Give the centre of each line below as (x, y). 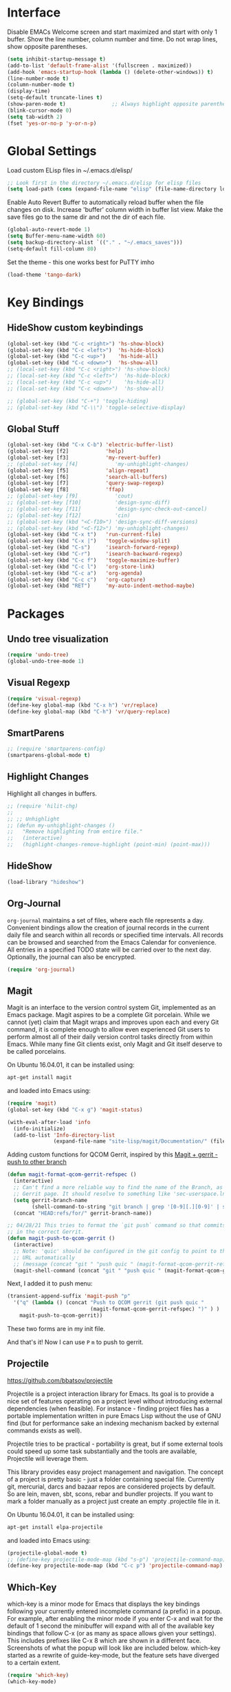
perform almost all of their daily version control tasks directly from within (110, 1037)
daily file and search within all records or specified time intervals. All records (115, 935)
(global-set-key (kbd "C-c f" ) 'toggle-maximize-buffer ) (93, 560)
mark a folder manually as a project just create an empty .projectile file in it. (114, 1501)
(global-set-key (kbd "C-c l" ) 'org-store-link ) (81, 567)
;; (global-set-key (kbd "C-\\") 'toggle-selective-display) (97, 407)
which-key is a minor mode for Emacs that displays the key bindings (104, 1604)
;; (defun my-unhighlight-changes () (61, 825)
